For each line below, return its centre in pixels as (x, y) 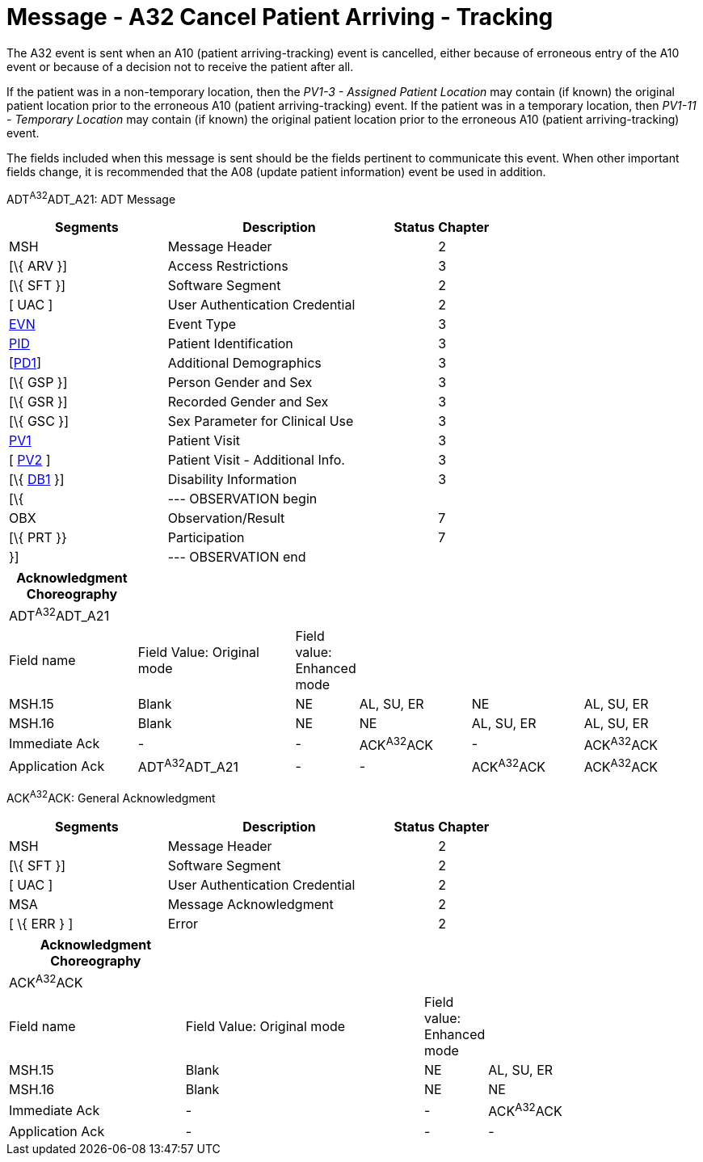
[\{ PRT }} (38, 538)
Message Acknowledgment (250, 905)
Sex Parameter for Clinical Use (261, 421)
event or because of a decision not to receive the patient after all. (180, 66)
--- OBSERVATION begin (242, 499)
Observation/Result (226, 518)
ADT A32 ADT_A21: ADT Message (91, 198)
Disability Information (232, 480)
